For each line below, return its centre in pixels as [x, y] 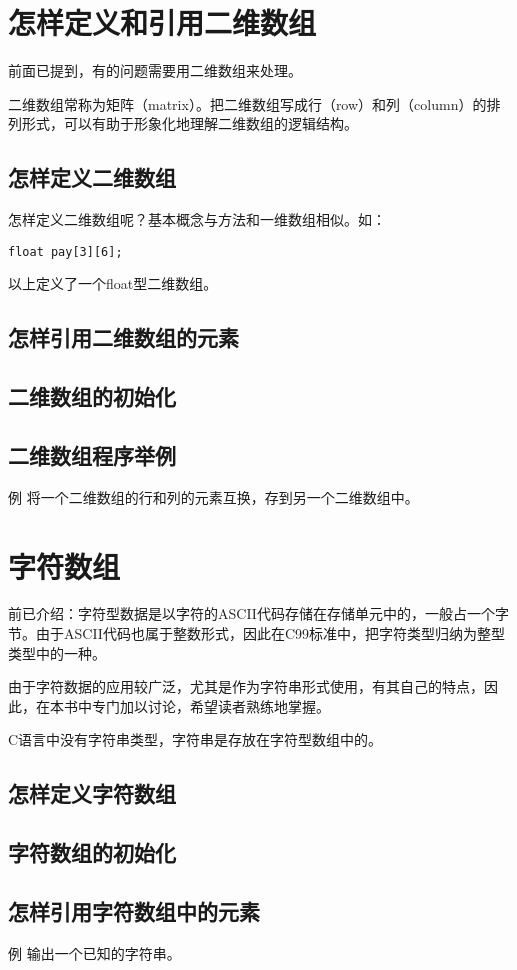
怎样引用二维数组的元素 [123, 337]
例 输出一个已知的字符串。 [94, 952]
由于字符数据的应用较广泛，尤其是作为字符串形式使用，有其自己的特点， [246, 686]
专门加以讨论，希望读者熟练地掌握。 [210, 705]
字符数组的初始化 [92, 852]
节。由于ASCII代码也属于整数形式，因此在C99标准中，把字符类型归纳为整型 [256, 633]
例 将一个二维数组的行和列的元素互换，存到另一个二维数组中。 [213, 496]
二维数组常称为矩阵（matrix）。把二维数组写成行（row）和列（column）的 [247, 103]
